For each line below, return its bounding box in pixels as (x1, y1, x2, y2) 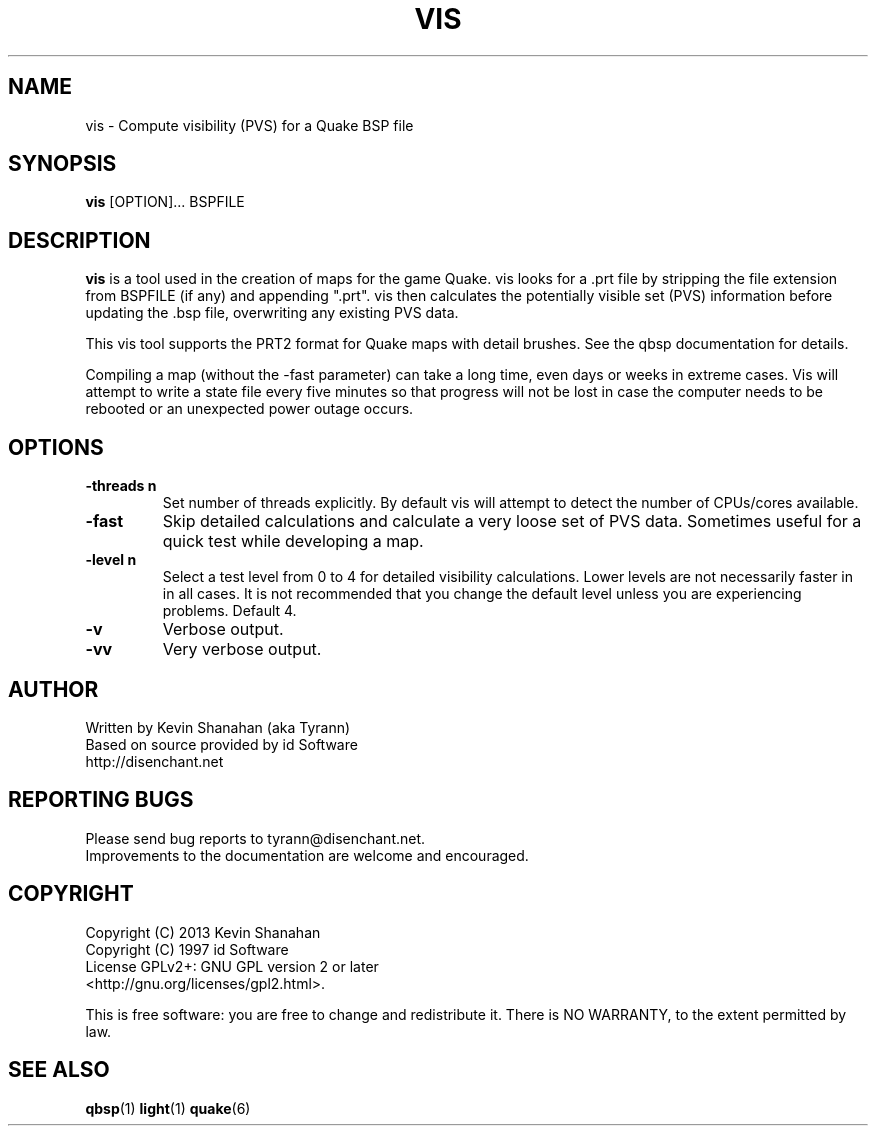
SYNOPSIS (8, 151, 117, 177)
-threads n (85, 477, 157, 495)
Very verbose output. (162, 639, 322, 660)
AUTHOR (8, 676, 99, 702)
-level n (85, 551, 137, 569)
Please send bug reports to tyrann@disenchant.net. (85, 829, 426, 847)
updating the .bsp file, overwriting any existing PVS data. (85, 304, 459, 322)
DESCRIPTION (8, 227, 151, 253)
